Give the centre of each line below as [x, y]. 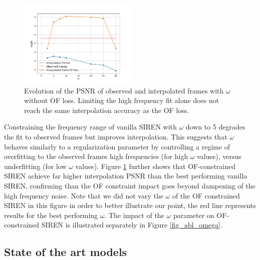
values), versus [219, 156]
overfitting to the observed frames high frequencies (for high [96, 156]
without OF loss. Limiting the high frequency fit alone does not [122, 100]
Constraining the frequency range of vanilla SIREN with [90, 127]
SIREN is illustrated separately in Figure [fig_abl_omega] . [132, 225]
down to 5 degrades [215, 127]
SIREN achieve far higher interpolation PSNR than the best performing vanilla [126, 176]
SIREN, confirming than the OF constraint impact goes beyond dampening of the [130, 185]
